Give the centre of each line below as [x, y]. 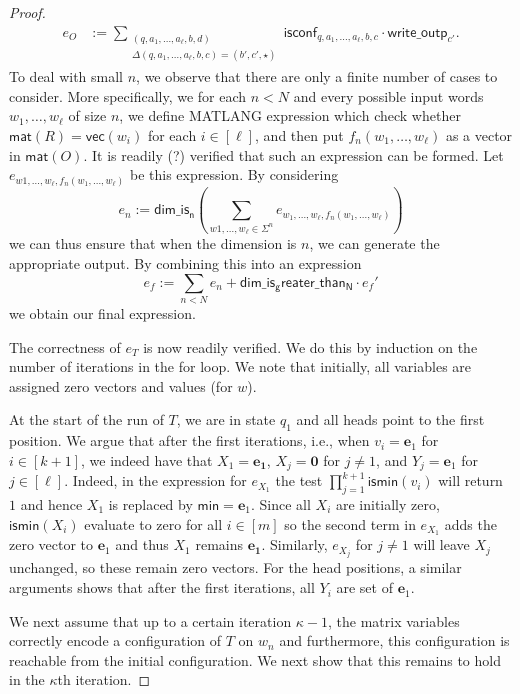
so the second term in [350, 523]
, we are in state [226, 419]
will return [470, 480]
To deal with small [66, 76]
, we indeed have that [147, 459]
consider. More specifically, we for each [128, 95]
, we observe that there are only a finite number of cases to [317, 76]
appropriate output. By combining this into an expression [185, 262]
